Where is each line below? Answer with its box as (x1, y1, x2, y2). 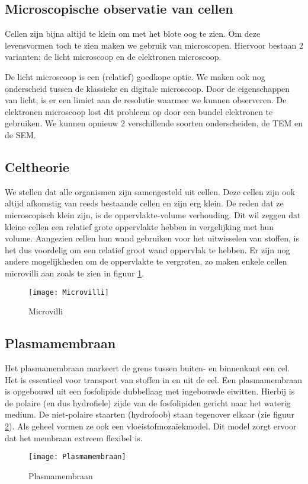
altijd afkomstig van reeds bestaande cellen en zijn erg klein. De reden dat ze (5, 197, 284, 209)
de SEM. (5, 128, 36, 141)
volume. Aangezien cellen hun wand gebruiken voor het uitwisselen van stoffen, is (5, 232, 299, 244)
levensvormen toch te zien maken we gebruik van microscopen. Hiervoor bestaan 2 (5, 39, 303, 51)
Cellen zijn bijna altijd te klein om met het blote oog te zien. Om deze (5, 27, 261, 40)
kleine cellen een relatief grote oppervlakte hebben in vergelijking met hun (5, 220, 274, 233)
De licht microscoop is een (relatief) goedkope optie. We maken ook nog (5, 70, 265, 82)
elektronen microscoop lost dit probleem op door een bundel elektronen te (5, 105, 273, 117)
